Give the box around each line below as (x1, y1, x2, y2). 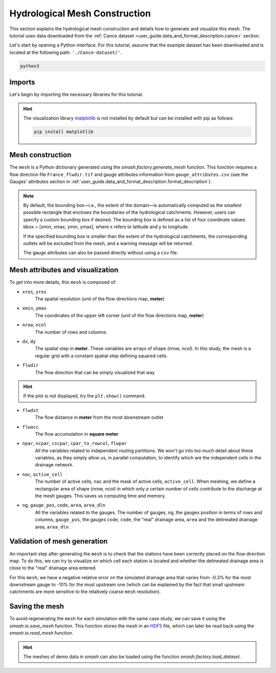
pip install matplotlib (34, 129, 94, 134)
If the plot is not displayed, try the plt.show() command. (23, 393, 146, 399)
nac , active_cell (22, 471, 63, 477)
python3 (20, 63, 39, 69)
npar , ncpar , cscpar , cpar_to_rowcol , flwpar (22, 440, 127, 446)
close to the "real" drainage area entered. (9, 565, 97, 571)
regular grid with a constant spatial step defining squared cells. (35, 353, 168, 359)
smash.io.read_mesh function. (9, 630, 74, 636)
